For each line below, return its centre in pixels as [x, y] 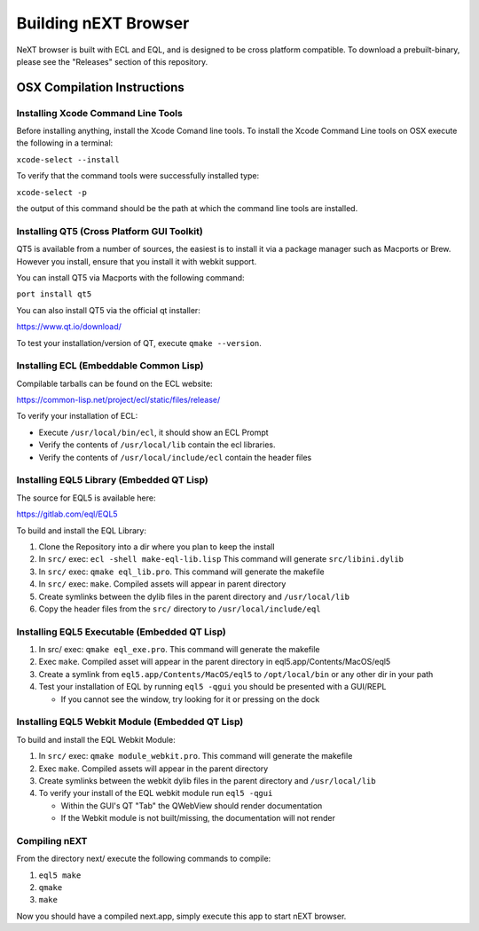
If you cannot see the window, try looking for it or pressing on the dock [190, 699]
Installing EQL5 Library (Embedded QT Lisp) [112, 480]
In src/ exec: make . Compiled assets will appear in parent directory [162, 584]
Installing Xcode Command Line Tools [100, 113]
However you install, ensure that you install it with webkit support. [137, 261]
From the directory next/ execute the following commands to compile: [144, 859]
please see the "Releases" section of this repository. [112, 61]
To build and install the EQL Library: [81, 530]
